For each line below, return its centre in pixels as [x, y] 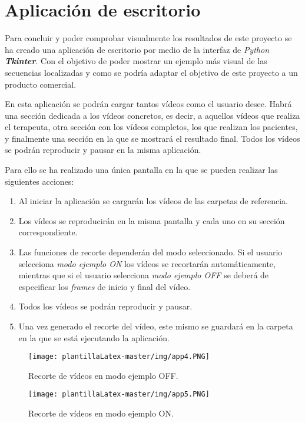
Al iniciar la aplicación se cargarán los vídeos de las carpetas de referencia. [153, 201]
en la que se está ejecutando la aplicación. [94, 337]
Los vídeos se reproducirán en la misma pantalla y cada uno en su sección [152, 220]
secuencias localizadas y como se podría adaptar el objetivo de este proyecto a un [151, 72]
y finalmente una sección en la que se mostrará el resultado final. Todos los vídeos [152, 138]
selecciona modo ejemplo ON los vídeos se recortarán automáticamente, [147, 263]
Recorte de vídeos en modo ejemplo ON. [101, 413]
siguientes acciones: [39, 181]
